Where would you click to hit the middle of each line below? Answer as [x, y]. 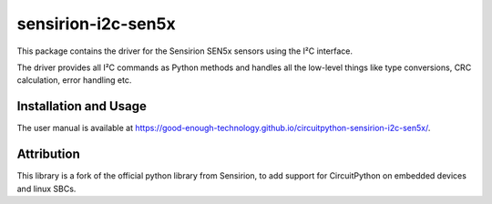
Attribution [49, 154]
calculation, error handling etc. [74, 80]
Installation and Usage [82, 106]
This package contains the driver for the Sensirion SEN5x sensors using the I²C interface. [184, 51]
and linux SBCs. [46, 189]
